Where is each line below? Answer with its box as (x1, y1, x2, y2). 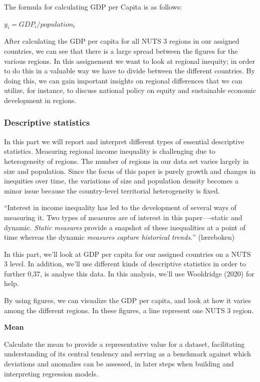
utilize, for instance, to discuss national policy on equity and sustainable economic (4, 85, 256, 95)
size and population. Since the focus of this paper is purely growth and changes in (4, 165, 256, 176)
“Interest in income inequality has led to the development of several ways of (4, 202, 236, 213)
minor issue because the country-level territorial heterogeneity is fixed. (4, 185, 220, 196)
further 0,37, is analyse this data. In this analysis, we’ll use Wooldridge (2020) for (4, 268, 254, 278)
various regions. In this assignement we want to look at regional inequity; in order (4, 55, 255, 66)
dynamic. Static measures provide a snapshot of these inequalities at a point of (4, 222, 245, 232)
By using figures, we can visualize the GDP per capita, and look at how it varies (4, 295, 251, 306)
